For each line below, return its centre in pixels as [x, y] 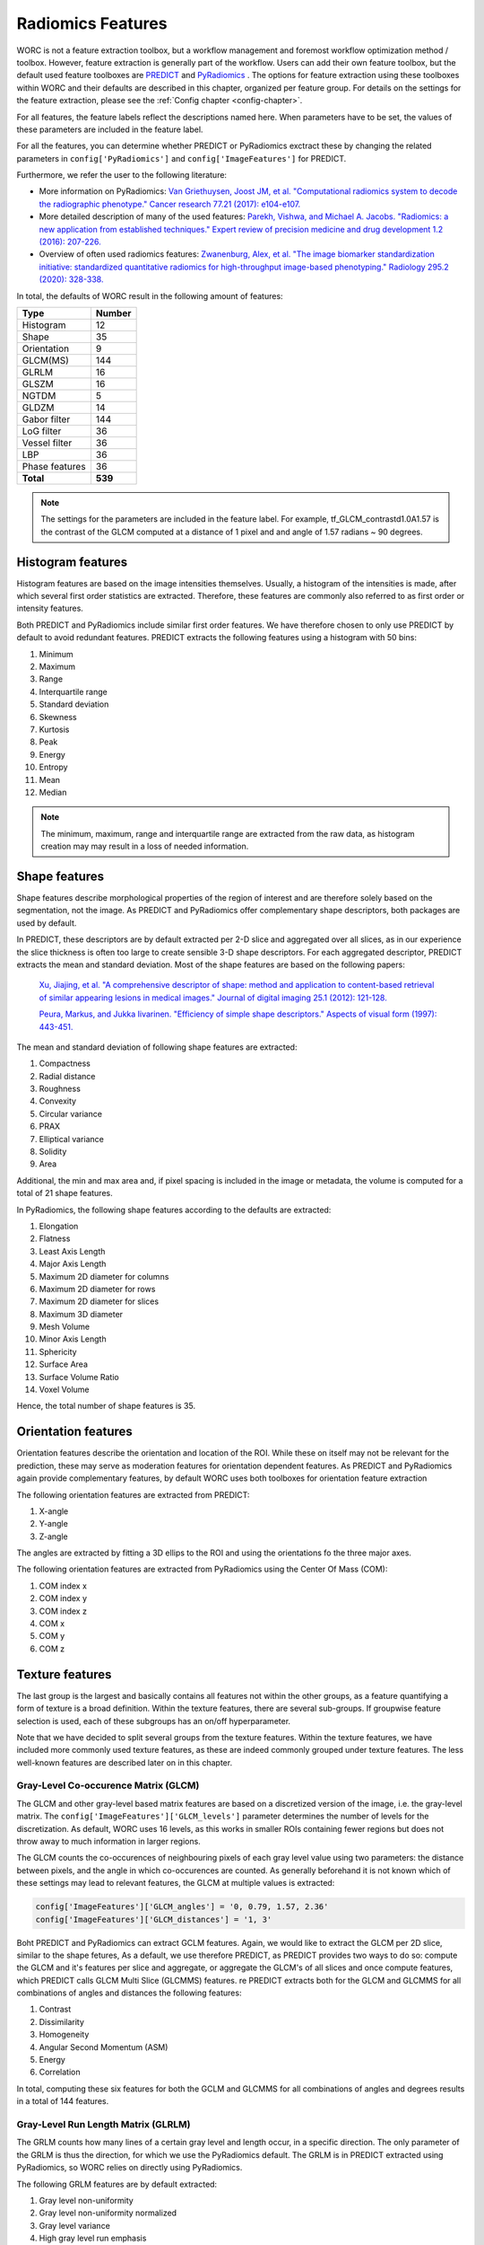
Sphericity [58, 1351]
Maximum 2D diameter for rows [97, 1289]
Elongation [59, 1226]
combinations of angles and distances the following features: [129, 1993]
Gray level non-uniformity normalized [108, 2213]
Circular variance [71, 1114]
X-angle [54, 1511]
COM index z [63, 1611]
